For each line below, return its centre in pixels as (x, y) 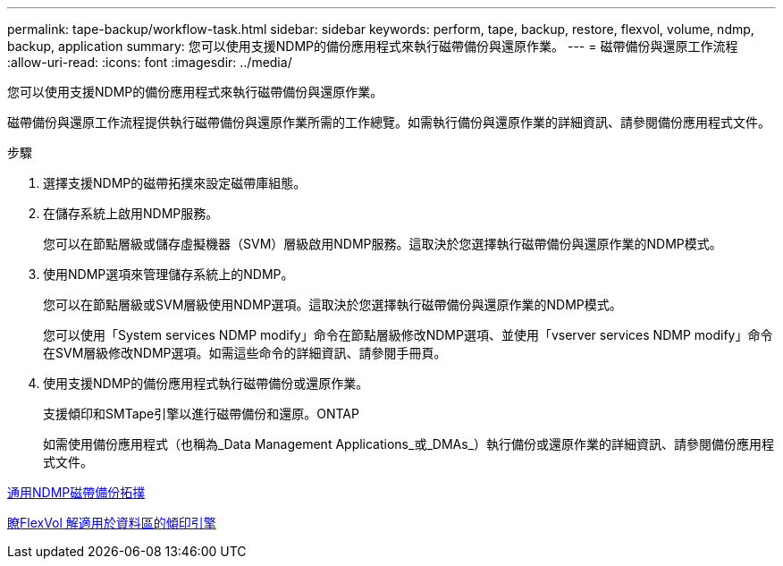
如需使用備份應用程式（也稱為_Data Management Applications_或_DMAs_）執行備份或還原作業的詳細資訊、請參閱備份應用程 (408, 444)
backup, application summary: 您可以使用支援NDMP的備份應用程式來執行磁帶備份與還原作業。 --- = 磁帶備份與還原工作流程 (373, 46)
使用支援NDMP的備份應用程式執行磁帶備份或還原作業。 (206, 383)
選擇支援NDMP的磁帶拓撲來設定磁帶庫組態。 (175, 183)
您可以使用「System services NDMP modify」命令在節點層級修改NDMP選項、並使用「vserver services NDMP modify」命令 (408, 335)
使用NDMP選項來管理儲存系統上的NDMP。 (168, 274)
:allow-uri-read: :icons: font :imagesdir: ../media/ (150, 62)
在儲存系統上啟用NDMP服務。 (131, 213)
